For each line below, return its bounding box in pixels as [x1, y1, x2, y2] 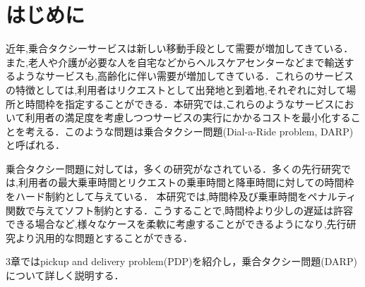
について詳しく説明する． [6, 268, 124, 283]
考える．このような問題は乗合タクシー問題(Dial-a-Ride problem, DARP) [25, 123, 354, 138]
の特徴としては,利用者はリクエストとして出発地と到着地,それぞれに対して [6, 82, 347, 97]
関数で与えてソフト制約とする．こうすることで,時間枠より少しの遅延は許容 [6, 202, 354, 217]
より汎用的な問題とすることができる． [15, 230, 193, 245]
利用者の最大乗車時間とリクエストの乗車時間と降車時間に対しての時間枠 [18, 175, 354, 190]
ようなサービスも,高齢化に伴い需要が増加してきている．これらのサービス [15, 68, 354, 83]
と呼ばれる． [6, 138, 65, 152]
